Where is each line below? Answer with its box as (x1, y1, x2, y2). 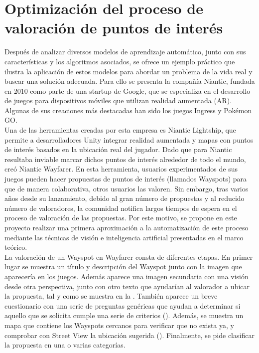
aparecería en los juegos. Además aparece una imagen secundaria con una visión (4, 271, 249, 281)
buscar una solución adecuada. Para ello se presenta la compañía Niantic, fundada (4, 76, 255, 86)
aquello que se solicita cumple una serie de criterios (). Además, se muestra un (4, 310, 244, 321)
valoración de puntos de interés (4, 17, 223, 38)
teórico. (4, 242, 27, 252)
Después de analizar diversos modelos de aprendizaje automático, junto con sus (4, 46, 246, 57)
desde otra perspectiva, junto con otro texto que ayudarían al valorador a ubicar (4, 281, 250, 291)
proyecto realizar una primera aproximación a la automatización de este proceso (4, 222, 249, 232)
